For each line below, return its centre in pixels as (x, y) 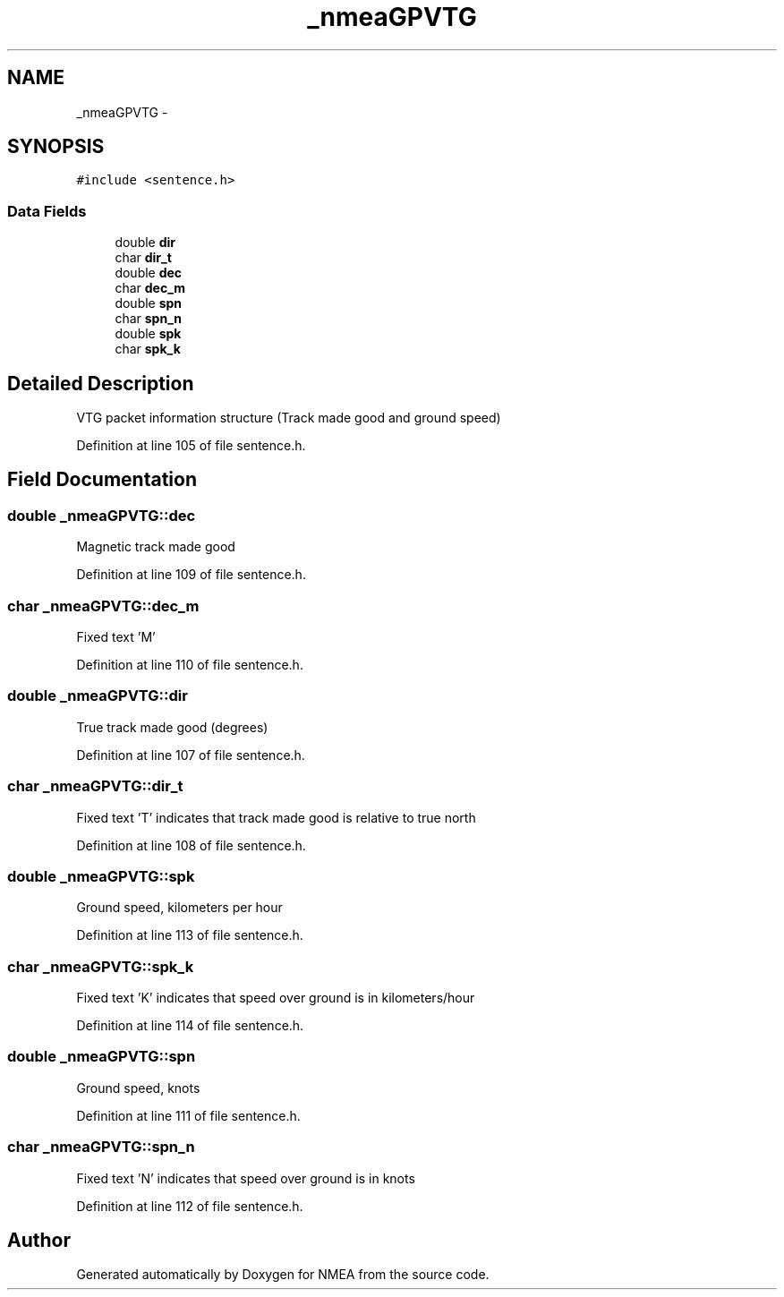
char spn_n (148, 319)
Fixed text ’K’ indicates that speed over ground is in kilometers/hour (276, 998)
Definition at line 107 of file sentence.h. (191, 755)
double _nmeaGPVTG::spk (101, 876)
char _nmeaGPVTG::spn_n (101, 1147)
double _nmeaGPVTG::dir (98, 696)
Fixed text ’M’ (116, 637)
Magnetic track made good (156, 547)
